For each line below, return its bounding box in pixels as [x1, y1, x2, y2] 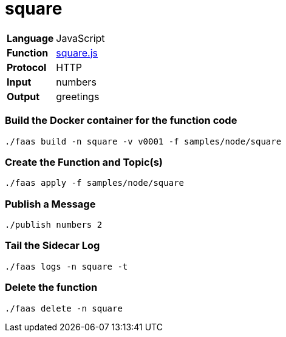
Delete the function [5, 281, 98, 294]
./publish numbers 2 [5, 220, 103, 230]
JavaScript [56, 32, 105, 44]
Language [7, 32, 54, 44]
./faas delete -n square [5, 303, 123, 313]
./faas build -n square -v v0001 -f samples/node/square [5, 136, 282, 146]
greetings [56, 90, 100, 103]
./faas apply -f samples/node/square [5, 178, 185, 188]
